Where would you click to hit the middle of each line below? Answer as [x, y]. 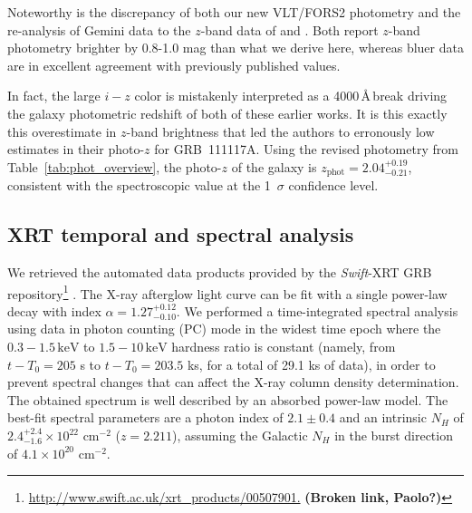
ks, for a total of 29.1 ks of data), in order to [311, 364]
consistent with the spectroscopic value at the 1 [139, 185]
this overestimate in [62, 131]
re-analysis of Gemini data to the [99, 29]
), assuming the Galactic [240, 435]
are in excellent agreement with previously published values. [174, 65]
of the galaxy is [274, 166]
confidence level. [333, 185]
